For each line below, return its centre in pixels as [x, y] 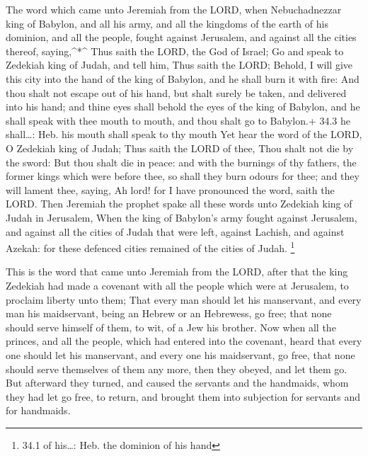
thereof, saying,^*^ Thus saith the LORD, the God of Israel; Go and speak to [175, 51]
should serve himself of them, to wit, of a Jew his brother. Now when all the [171, 327]
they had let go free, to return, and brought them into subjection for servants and [183, 396]
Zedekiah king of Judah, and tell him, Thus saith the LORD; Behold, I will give [179, 65]
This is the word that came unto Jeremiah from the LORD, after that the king [177, 272]
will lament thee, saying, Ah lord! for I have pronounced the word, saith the [170, 189]
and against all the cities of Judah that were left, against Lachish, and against [175, 231]
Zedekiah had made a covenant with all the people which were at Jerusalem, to [177, 285]
